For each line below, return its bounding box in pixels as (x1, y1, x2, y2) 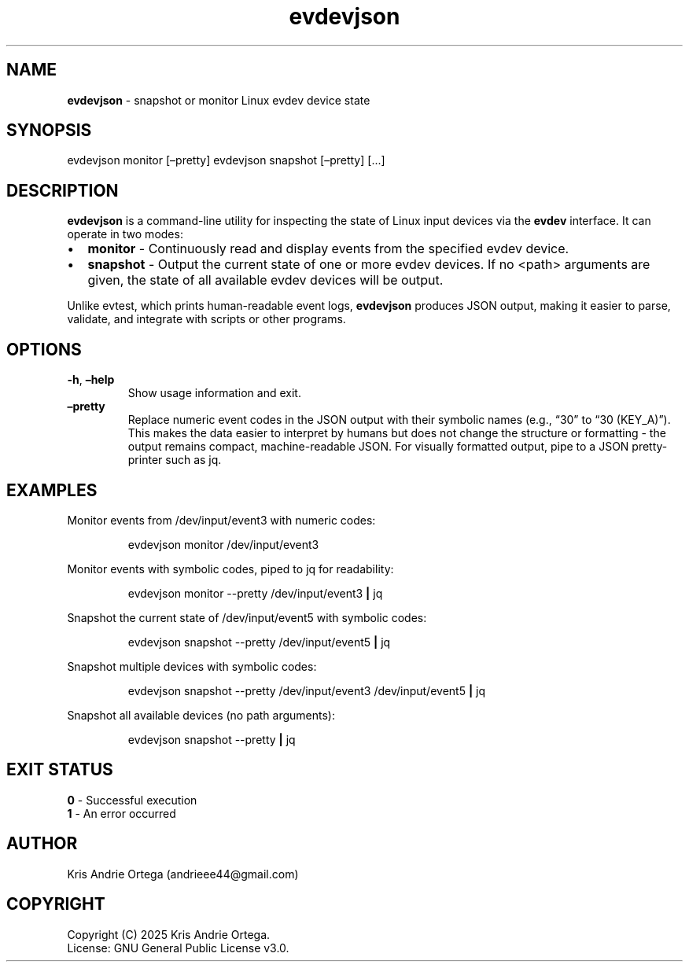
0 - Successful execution (67, 793, 197, 807)
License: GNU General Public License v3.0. (67, 940, 289, 955)
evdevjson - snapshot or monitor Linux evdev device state (67, 93, 370, 107)
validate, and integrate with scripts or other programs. (67, 312, 346, 326)
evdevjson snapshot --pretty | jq (127, 732, 296, 746)
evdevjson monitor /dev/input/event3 (127, 537, 319, 551)
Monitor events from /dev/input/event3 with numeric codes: (67, 513, 376, 527)
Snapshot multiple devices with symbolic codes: (67, 659, 317, 673)
